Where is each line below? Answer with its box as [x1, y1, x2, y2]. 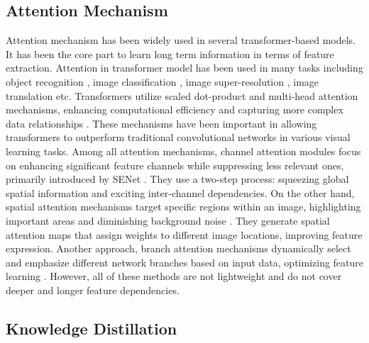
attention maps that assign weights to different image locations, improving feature [6, 227, 363, 242]
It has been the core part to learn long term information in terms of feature [6, 46, 334, 61]
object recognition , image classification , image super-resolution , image [6, 74, 319, 89]
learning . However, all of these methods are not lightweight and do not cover [6, 269, 342, 283]
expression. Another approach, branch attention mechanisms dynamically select [6, 241, 351, 256]
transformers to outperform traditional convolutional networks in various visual [6, 130, 351, 145]
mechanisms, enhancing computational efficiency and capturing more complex [6, 102, 343, 117]
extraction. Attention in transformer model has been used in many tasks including [6, 60, 363, 75]
